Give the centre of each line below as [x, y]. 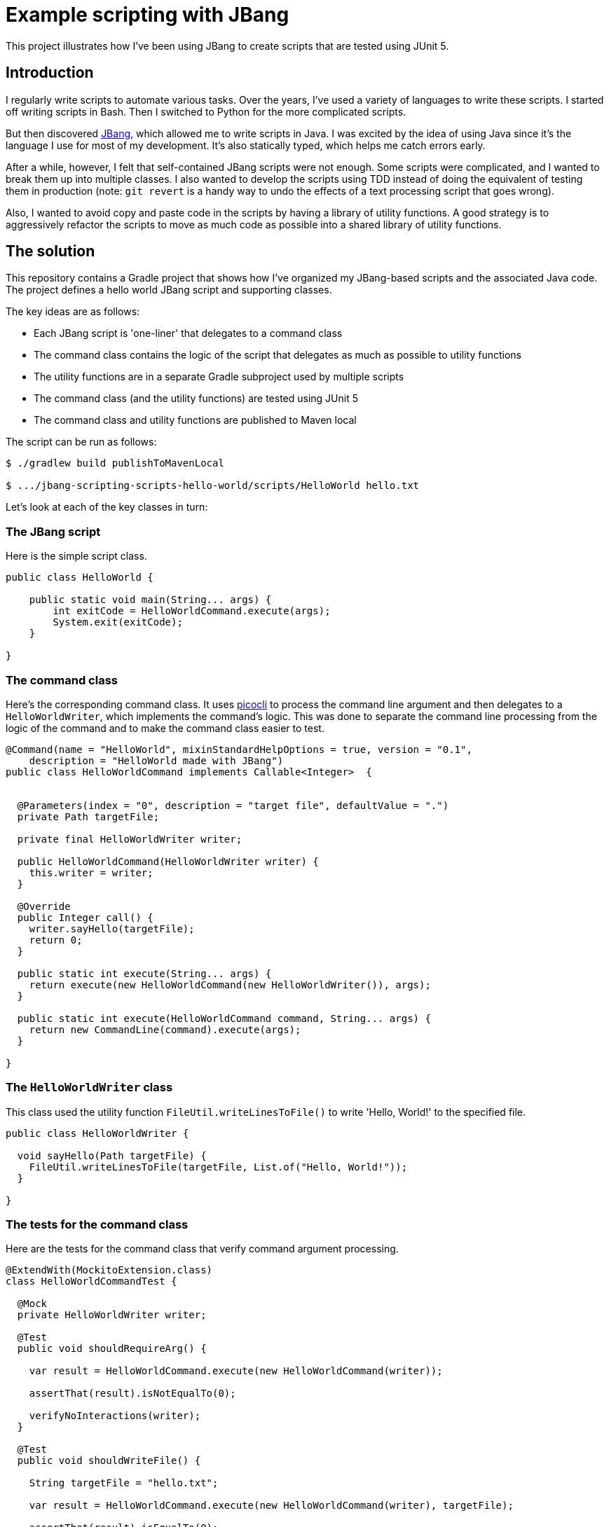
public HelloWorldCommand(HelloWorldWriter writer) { [168, 861]
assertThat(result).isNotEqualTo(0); [132, 1394]
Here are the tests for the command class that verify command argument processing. [202, 1249]
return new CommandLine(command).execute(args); [165, 1029]
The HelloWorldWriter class [89, 1087]
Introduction [50, 73]
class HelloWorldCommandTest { [91, 1281]
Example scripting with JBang [148, 15]
